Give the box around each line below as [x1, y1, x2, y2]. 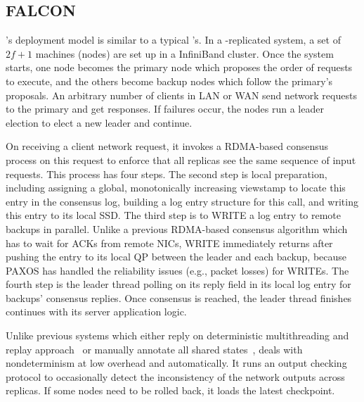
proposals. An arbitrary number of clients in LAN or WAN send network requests [6, 87, 357, 102]
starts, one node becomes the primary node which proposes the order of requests [6, 60, 353, 75]
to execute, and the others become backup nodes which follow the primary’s [6, 73, 333, 88]
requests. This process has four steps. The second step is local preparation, [6, 166, 327, 181]
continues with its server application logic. [6, 304, 187, 319]
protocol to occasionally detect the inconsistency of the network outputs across [6, 369, 345, 384]
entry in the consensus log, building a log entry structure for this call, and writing [6, 194, 358, 208]
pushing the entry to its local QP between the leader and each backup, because [6, 249, 347, 264]
